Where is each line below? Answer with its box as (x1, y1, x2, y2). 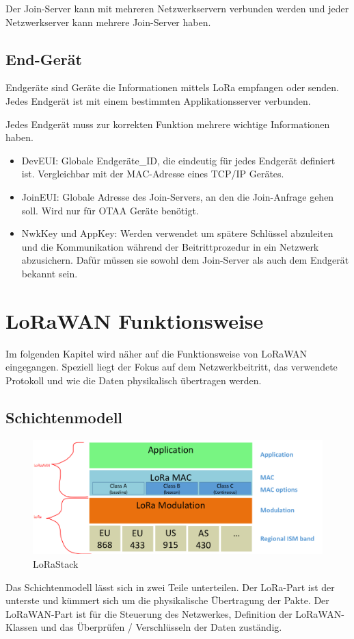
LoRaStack (33, 556, 79, 571)
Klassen (5, 620, 38, 634)
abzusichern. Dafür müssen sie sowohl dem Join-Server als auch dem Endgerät (21, 253, 349, 267)
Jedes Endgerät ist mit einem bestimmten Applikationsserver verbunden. (5, 93, 311, 108)
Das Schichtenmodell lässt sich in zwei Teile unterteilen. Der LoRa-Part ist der (5, 579, 335, 594)
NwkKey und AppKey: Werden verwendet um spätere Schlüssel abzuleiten (21, 226, 333, 240)
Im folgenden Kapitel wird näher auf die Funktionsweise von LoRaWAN (5, 346, 308, 360)
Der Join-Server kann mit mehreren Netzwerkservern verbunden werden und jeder (5, 1, 349, 15)
